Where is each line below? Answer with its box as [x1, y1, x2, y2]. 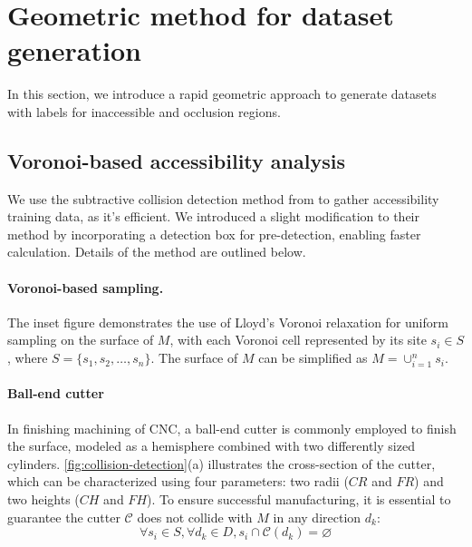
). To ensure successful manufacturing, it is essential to [147, 489, 451, 508]
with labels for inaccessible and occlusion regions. [7, 102, 281, 121]
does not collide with [137, 507, 253, 526]
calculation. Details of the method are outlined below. [7, 242, 306, 261]
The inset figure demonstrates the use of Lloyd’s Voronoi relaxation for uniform [7, 312, 448, 331]
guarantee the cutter [7, 507, 120, 526]
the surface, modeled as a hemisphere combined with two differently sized [7, 436, 415, 455]
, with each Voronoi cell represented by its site [169, 330, 427, 349]
